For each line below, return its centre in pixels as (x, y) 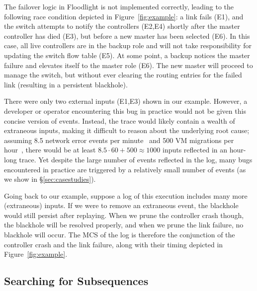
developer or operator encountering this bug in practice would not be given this (125, 110)
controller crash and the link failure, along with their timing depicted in (114, 244)
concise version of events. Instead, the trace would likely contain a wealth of (120, 120)
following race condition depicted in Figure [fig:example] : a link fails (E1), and (124, 16)
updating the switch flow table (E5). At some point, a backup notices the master (127, 55)
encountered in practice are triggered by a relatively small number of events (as (125, 169)
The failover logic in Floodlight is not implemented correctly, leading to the (119, 6)
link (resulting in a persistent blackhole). (66, 84)
